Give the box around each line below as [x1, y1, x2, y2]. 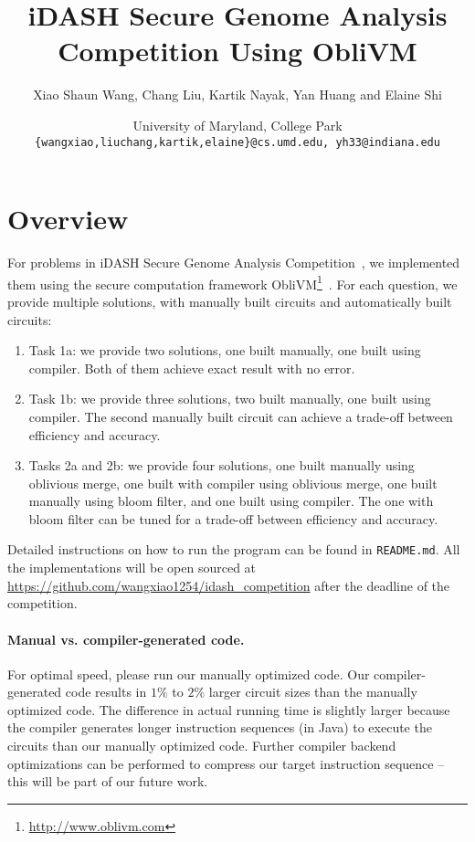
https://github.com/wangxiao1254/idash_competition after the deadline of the [7, 575, 450, 595]
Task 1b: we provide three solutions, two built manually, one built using [28, 389, 431, 408]
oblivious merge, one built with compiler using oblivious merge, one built [28, 473, 438, 492]
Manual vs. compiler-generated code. [7, 629, 245, 648]
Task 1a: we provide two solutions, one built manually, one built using [28, 341, 421, 360]
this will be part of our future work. [7, 772, 208, 791]
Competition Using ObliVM [58, 32, 417, 69]
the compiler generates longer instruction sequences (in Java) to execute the [7, 718, 432, 737]
